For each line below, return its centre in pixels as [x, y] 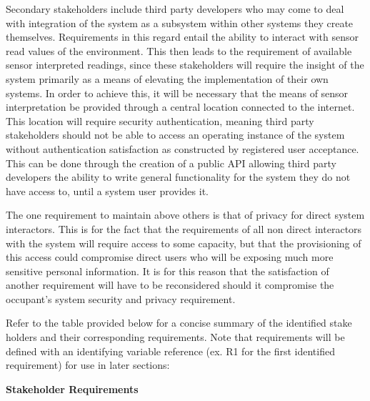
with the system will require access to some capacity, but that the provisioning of [184, 243]
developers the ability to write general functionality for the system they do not [178, 177]
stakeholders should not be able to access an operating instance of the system [175, 135]
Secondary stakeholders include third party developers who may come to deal [175, 9]
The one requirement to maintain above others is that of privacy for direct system [185, 215]
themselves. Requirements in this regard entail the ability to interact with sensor [182, 37]
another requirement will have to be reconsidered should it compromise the [170, 285]
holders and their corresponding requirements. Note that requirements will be [175, 337]
